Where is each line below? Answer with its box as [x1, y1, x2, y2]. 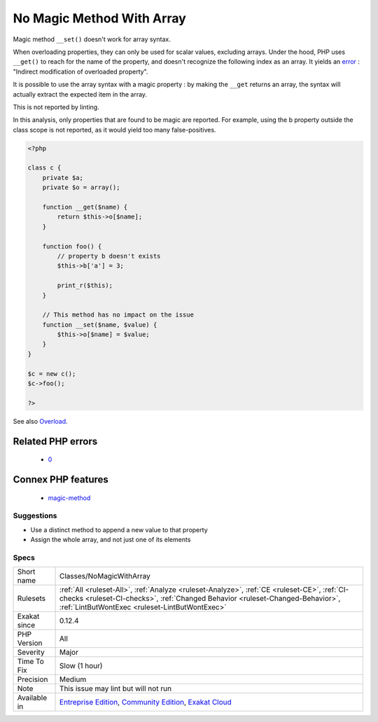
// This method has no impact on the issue [42, 311, 194, 319]
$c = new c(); [27, 370, 76, 377]
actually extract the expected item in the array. [13, 90, 147, 98]
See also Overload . [13, 417, 68, 425]
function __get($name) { [42, 203, 128, 211]
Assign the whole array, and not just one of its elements [30, 536, 191, 544]
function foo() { [42, 242, 102, 250]
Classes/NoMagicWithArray [59, 571, 150, 581]
